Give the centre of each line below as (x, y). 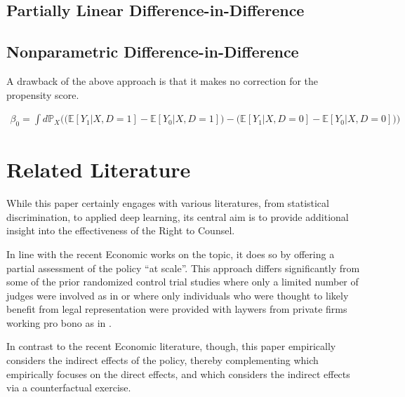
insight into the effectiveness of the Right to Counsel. (121, 230)
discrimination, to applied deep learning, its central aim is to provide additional (178, 216)
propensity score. (43, 94)
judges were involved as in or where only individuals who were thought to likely (178, 295)
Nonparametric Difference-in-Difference (153, 52)
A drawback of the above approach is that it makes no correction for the (162, 80)
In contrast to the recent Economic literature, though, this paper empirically (171, 346)
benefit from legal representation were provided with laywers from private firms (177, 309)
